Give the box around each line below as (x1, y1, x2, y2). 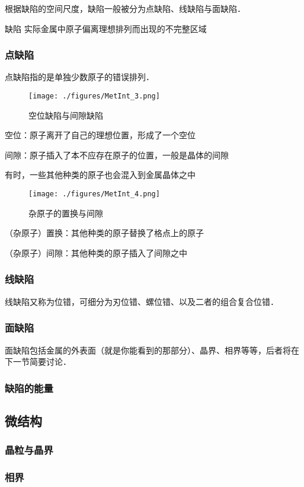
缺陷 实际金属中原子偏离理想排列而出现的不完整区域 (5, 22, 207, 34)
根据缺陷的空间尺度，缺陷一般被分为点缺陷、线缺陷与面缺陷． (5, 2, 245, 14)
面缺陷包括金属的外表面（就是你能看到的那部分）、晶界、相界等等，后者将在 (5, 343, 299, 356)
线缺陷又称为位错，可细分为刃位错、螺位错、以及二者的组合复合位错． (5, 295, 279, 307)
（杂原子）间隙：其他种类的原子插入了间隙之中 (5, 246, 187, 259)
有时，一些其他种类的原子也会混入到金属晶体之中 (5, 168, 196, 181)
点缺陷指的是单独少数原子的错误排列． (5, 71, 154, 83)
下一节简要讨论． (5, 355, 71, 368)
